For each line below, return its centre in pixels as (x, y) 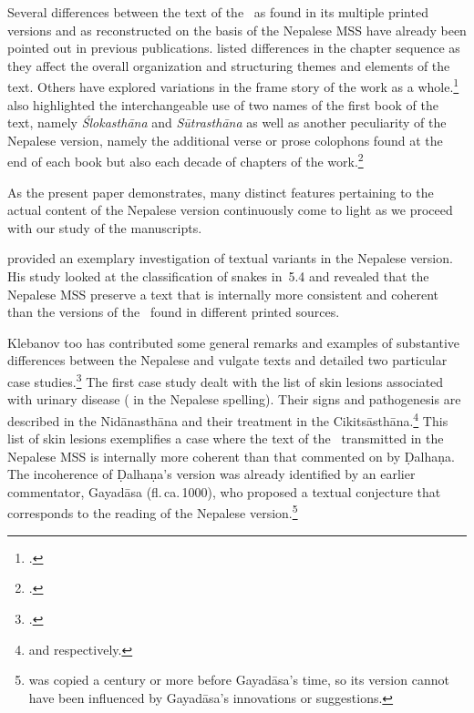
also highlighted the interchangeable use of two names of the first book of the (223, 104)
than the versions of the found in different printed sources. (174, 312)
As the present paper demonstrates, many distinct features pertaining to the (221, 192)
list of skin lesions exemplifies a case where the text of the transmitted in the (226, 438)
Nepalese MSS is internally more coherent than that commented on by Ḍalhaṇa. (231, 456)
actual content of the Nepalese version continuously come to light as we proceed (230, 210)
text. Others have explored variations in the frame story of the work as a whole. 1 (233, 86)
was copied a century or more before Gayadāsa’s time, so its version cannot (239, 680)
